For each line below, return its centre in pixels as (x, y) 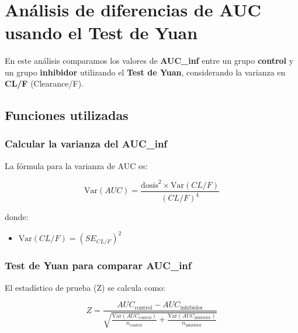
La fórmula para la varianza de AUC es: (76, 165)
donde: (17, 217)
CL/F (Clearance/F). (44, 83)
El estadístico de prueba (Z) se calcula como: (85, 287)
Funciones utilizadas (67, 115)
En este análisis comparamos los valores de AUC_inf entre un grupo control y (149, 60)
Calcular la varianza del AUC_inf (86, 144)
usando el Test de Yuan (101, 32)
